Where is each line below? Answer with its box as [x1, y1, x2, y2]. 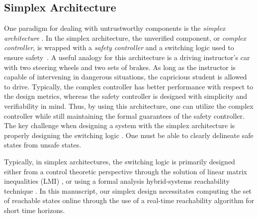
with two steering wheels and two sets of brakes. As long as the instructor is [4, 62, 236, 72]
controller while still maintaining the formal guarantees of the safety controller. [4, 110, 245, 121]
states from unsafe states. [4, 140, 82, 150]
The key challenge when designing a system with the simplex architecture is [4, 120, 235, 131]
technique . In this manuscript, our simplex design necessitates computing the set [4, 185, 252, 196]
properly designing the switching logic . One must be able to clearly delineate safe [4, 130, 254, 140]
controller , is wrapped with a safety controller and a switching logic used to [4, 42, 234, 53]
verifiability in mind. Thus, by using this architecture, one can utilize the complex [4, 100, 254, 111]
